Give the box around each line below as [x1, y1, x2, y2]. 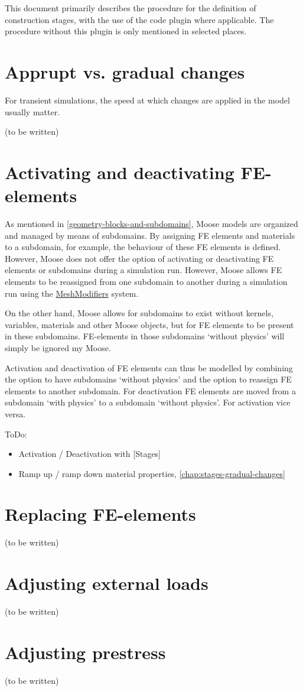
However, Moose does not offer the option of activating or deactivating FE [5, 252, 274, 264]
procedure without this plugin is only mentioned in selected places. [5, 25, 247, 37]
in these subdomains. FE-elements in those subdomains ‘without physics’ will [5, 330, 285, 342]
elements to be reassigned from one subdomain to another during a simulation [5, 275, 288, 287]
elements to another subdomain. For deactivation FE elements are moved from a [5, 384, 296, 397]
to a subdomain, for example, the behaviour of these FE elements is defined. [5, 241, 281, 253]
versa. [5, 407, 26, 420]
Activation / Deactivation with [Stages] [18, 447, 161, 460]
